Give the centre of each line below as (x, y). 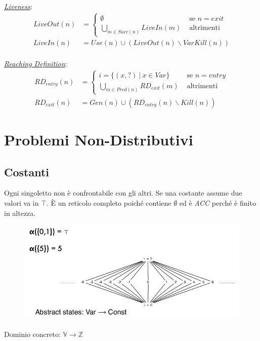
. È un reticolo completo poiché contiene (109, 202)
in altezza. (20, 213)
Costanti (27, 172)
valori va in (21, 202)
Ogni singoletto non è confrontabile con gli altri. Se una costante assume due (123, 193)
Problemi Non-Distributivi (99, 139)
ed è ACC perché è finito (218, 202)
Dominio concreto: (32, 334)
